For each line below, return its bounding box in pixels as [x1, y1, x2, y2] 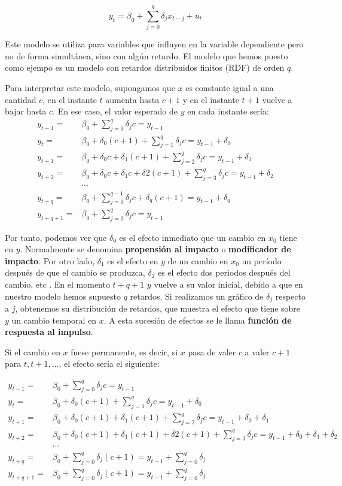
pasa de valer [188, 345, 236, 358]
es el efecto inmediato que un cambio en [119, 231, 266, 243]
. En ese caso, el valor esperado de [53, 105, 178, 117]
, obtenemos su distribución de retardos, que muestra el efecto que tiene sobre [15, 302, 301, 315]
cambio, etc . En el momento [5, 278, 110, 291]
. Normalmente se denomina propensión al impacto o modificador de [20, 243, 291, 255]
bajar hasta [5, 105, 47, 117]
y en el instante [182, 93, 239, 105]
